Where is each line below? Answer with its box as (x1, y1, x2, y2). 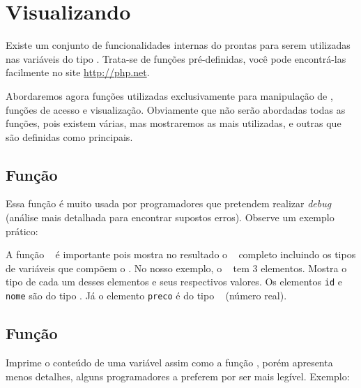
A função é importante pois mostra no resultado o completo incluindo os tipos (6, 247, 356, 262)
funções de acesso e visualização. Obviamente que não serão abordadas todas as (6, 102, 346, 117)
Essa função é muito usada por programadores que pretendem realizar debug (6, 196, 332, 211)
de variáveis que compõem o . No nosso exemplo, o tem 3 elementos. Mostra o (6, 260, 347, 275)
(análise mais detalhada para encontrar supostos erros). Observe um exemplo (6, 210, 335, 225)
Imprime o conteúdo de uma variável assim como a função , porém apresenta (6, 355, 333, 369)
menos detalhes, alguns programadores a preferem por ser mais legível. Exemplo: (6, 368, 350, 383)
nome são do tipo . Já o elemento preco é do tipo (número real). (6, 288, 287, 303)
